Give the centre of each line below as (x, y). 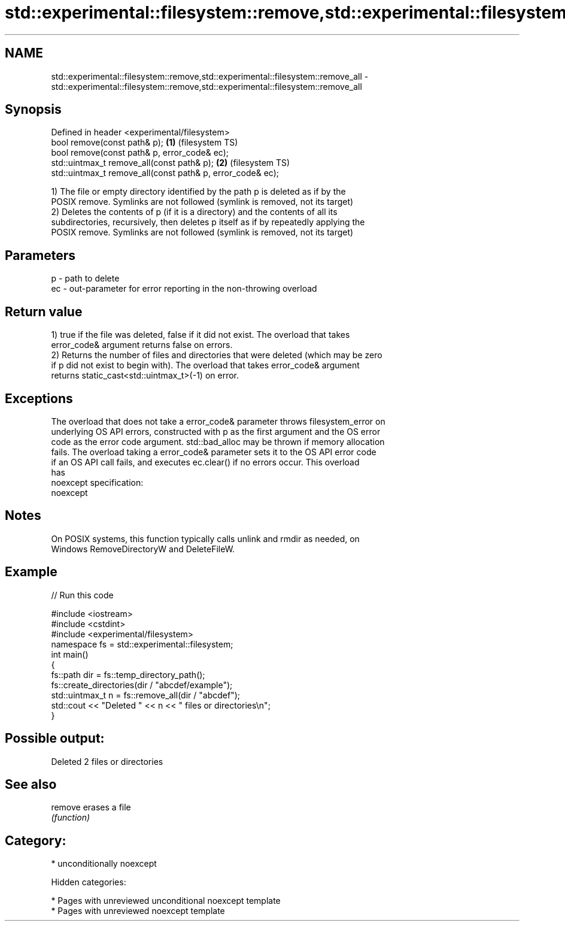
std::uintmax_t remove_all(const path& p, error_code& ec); (165, 173)
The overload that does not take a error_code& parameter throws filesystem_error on (218, 421)
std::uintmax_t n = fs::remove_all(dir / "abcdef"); (145, 695)
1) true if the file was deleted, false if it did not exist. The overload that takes (201, 335)
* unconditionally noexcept (104, 864)
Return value (44, 311)
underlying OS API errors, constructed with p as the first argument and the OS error (216, 431)
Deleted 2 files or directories (107, 761)
